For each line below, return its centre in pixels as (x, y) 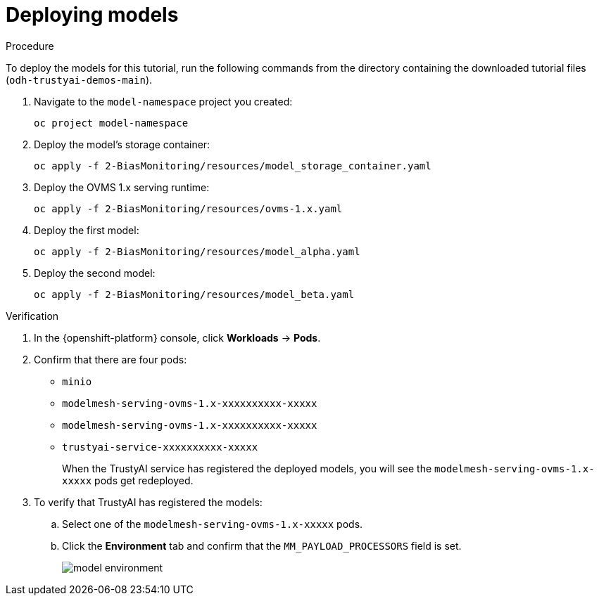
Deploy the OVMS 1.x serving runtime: (122, 187)
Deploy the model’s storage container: (122, 144)
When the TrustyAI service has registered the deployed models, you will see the (247, 468)
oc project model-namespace (111, 123)
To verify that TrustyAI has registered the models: (148, 502)
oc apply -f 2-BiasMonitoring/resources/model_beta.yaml (194, 294)
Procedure (30, 46)
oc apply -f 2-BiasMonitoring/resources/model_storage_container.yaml (233, 166)
